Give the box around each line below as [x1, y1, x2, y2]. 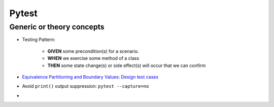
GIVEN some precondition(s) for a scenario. [47, 48, 139, 54]
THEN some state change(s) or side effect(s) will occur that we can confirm [47, 62, 206, 68]
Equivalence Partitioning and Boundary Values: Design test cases [22, 74, 159, 80]
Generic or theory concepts [9, 22, 105, 31]
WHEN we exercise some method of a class [47, 55, 140, 61]
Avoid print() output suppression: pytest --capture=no [22, 83, 149, 89]
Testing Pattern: [22, 37, 56, 43]
